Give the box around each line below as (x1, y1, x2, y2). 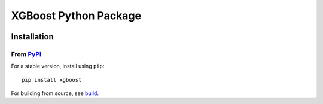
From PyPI (11, 50, 42, 58)
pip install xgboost (22, 77, 82, 83)
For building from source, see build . (11, 90, 99, 97)
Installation (11, 32, 54, 42)
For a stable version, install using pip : (11, 63, 105, 70)
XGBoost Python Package (11, 9, 142, 22)
